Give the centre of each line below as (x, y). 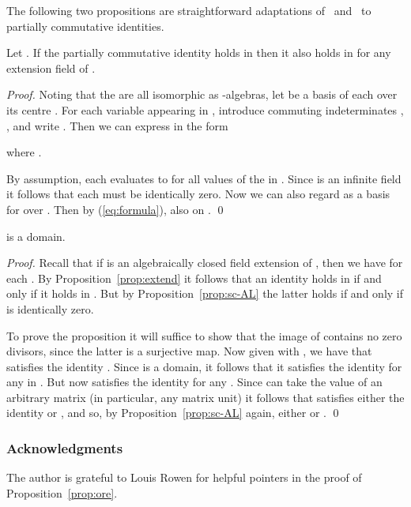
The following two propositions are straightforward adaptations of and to (189, 10)
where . (24, 152)
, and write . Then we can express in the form (117, 125)
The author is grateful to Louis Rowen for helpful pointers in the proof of (184, 477)
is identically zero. (50, 308)
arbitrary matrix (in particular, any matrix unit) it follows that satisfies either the (205, 397)
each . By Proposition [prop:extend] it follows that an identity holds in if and (194, 278)
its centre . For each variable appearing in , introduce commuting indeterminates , (205, 109)
